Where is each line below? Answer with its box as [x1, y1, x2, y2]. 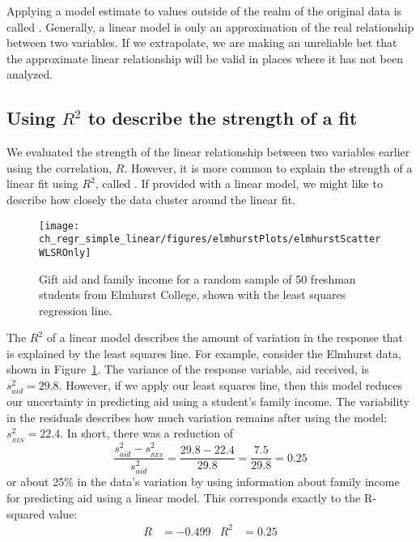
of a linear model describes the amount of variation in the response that [46, 329, 404, 346]
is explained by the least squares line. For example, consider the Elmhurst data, [6, 344, 401, 361]
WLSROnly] [39, 246, 91, 258]
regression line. [39, 301, 112, 318]
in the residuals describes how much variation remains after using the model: [6, 408, 388, 425]
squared [6, 505, 45, 522]
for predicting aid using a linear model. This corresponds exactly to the [6, 489, 361, 506]
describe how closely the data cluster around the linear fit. [6, 190, 295, 207]
